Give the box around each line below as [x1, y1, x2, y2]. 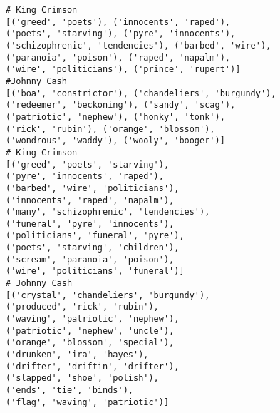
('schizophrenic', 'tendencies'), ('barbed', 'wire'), [6, 40, 271, 51]
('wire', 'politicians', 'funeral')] [6, 266, 185, 277]
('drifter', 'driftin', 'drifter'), [6, 361, 180, 372]
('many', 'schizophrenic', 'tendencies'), [6, 207, 210, 218]
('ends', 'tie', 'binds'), [6, 385, 133, 395]
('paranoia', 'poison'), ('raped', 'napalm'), [6, 52, 230, 63]
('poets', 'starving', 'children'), [6, 243, 180, 253]
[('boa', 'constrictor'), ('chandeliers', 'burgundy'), [6, 88, 276, 98]
